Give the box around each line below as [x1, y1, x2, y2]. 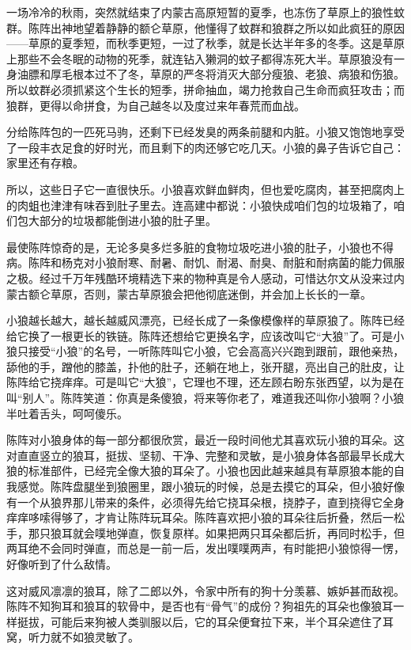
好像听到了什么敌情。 [6, 556, 117, 572]
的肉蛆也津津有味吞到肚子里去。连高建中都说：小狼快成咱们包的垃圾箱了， [6, 196, 394, 213]
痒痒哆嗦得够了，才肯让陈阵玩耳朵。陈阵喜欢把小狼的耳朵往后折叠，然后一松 [6, 509, 405, 526]
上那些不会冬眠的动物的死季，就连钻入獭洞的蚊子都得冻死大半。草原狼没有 [6, 50, 394, 67]
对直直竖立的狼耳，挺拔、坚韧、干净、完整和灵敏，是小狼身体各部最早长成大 [6, 447, 405, 463]
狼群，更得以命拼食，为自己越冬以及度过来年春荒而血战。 [6, 97, 305, 113]
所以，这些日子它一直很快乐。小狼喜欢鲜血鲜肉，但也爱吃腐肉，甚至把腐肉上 [6, 181, 405, 197]
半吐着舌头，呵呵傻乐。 [6, 405, 128, 421]
